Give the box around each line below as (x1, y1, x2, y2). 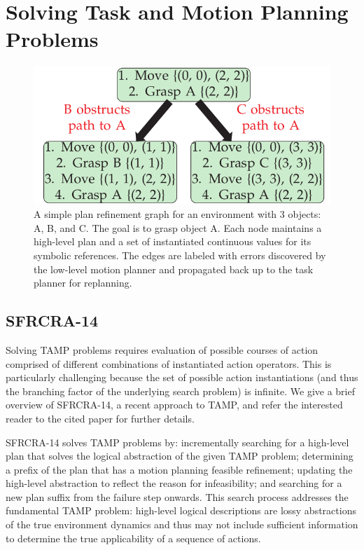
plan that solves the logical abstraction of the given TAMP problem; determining (6, 448, 353, 463)
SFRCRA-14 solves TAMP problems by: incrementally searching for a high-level (6, 434, 349, 449)
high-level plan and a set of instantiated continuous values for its (34, 234, 311, 249)
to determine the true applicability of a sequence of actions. (6, 530, 261, 545)
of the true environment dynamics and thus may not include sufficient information (6, 517, 358, 532)
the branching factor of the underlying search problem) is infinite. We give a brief (6, 383, 355, 398)
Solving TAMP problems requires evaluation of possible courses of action (6, 342, 318, 357)
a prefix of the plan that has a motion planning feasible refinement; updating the (6, 462, 353, 476)
